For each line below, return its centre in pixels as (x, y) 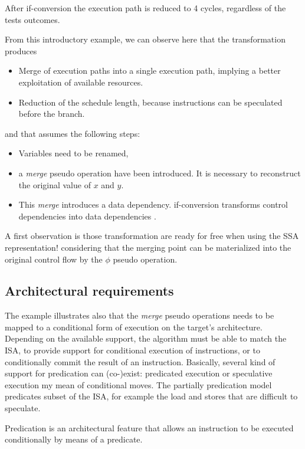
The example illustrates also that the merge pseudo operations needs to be (140, 315)
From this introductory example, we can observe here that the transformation (145, 39)
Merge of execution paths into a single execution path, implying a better (150, 71)
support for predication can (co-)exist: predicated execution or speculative (139, 373)
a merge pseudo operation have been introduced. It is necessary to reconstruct (160, 173)
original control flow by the (54, 259)
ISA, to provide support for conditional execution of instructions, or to (132, 350)
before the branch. (52, 114)
